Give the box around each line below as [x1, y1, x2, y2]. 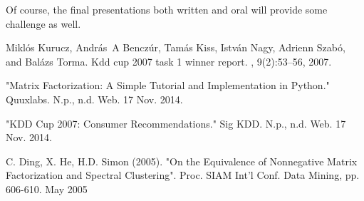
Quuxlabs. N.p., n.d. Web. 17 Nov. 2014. [6, 91, 183, 106]
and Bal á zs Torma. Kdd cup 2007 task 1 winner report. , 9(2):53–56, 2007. [6, 53, 332, 68]
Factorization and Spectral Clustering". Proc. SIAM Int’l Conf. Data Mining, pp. [6, 167, 360, 182]
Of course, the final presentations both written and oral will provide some [6, 2, 328, 16]
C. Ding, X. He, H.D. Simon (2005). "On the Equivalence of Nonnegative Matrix [6, 153, 358, 168]
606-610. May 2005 [6, 181, 88, 196]
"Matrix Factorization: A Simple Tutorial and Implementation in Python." [6, 78, 330, 93]
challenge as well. [6, 16, 81, 31]
